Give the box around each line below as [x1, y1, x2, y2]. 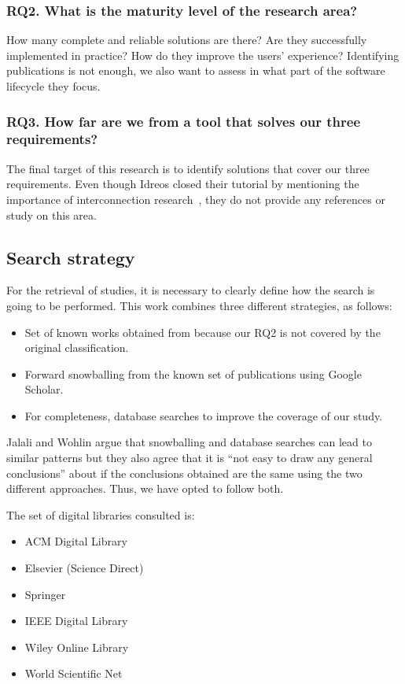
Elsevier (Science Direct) [24, 560, 144, 576]
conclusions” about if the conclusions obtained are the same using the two [6, 464, 363, 481]
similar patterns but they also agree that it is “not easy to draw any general [6, 449, 373, 466]
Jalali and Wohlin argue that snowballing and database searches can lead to [6, 434, 372, 450]
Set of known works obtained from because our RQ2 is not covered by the [24, 324, 381, 340]
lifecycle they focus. [6, 78, 101, 94]
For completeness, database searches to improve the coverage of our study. [24, 407, 383, 423]
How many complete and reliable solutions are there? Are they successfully [6, 31, 367, 48]
